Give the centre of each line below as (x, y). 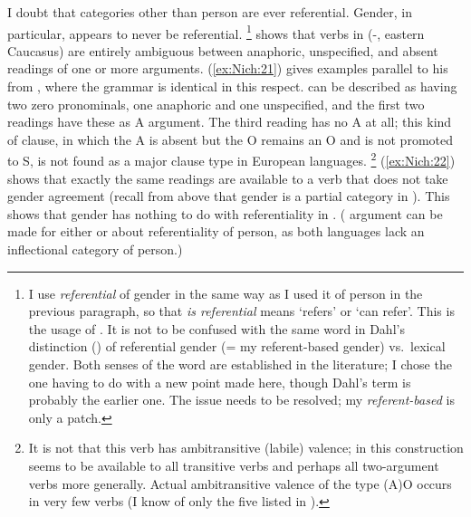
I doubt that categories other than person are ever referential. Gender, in (210, 12)
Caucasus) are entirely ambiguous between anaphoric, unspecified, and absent (223, 50)
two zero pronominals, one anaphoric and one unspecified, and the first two (216, 104)
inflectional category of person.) (95, 249)
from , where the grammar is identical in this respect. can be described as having (232, 86)
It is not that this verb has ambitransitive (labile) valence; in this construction (246, 448)
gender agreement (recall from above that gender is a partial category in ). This (229, 196)
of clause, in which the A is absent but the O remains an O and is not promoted (231, 139)
